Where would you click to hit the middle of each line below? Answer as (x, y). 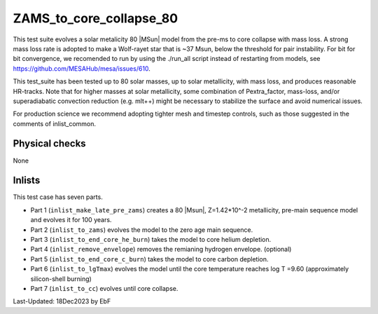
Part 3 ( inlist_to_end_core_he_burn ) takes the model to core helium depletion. (151, 240)
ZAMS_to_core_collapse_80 (96, 18)
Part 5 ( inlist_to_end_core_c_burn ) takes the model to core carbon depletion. (149, 259)
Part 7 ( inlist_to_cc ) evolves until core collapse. (104, 288)
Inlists (27, 180)
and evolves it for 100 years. (71, 220)
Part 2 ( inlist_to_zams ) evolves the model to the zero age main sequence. (142, 230)
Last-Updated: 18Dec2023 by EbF (62, 301)
